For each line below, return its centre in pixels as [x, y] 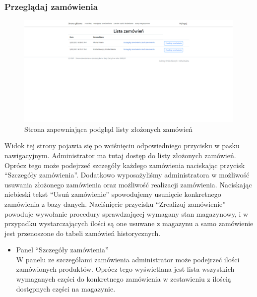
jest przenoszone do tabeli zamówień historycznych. [83, 233]
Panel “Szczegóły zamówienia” [62, 250]
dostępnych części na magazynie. [66, 288]
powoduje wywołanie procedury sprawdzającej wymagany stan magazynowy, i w [127, 213]
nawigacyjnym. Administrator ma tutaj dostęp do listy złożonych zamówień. [120, 155]
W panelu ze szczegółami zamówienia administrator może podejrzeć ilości [128, 259]
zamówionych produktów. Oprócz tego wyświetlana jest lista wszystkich [125, 269]
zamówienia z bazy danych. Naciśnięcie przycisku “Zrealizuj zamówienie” [115, 204]
